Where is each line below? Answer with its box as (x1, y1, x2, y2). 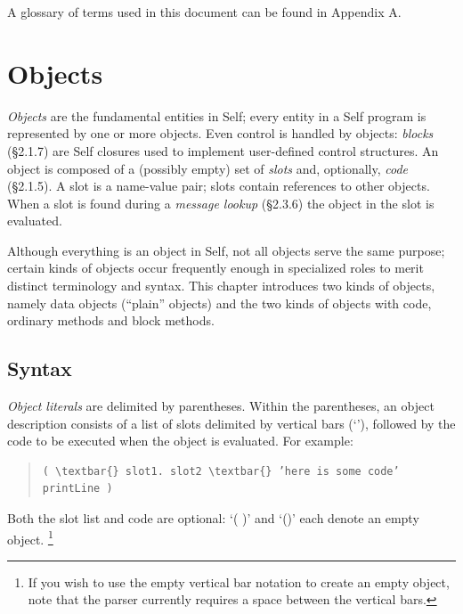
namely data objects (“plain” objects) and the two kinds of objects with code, (7, 293, 432, 312)
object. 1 (7, 527, 53, 548)
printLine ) (42, 482, 113, 495)
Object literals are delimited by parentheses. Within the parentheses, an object (7, 397, 435, 415)
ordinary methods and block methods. (7, 311, 215, 330)
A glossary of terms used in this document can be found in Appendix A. (7, 3, 402, 20)
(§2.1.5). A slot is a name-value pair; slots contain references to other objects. (7, 176, 430, 195)
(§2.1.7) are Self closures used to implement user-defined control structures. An (7, 141, 439, 160)
